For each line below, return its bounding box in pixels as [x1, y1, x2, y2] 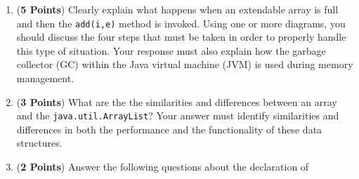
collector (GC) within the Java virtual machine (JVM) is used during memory [16, 57, 353, 72]
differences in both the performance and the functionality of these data [16, 121, 322, 136]
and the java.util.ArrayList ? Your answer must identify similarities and [16, 108, 339, 123]
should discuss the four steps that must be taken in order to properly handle [16, 29, 346, 44]
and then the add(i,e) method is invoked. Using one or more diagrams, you [16, 15, 346, 30]
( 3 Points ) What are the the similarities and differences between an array [16, 94, 337, 109]
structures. [16, 135, 63, 150]
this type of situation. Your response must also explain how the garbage [16, 43, 326, 58]
